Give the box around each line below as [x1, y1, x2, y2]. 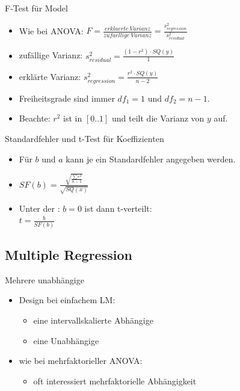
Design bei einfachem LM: [19, 294, 115, 306]
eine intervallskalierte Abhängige [33, 313, 153, 326]
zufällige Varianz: [19, 49, 83, 61]
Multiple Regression [5, 245, 132, 263]
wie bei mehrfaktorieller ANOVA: [19, 354, 143, 367]
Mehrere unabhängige [5, 273, 84, 286]
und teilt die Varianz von [112, 112, 205, 125]
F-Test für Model [5, 2, 68, 14]
